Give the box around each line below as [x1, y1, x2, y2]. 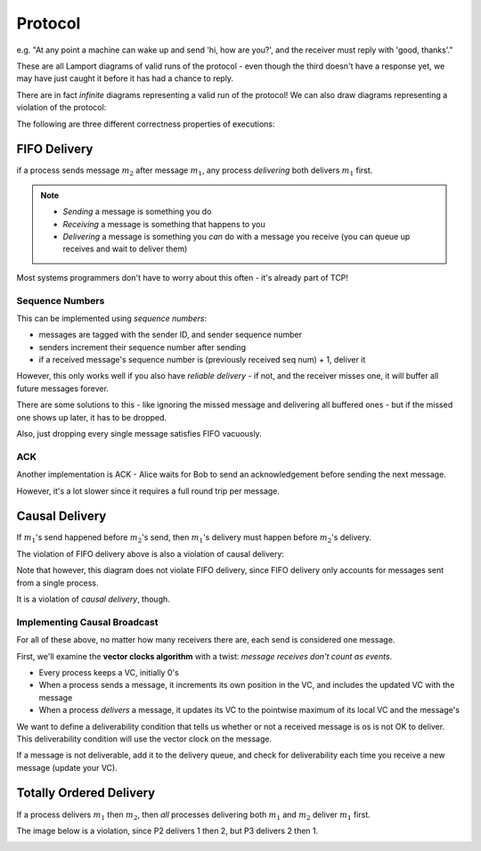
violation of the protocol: [16, 102, 107, 113]
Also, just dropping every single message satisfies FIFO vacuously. [16, 429, 262, 439]
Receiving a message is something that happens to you [62, 218, 266, 229]
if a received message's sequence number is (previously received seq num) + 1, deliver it [38, 355, 366, 365]
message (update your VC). [16, 762, 118, 773]
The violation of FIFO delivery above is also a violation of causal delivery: [16, 548, 285, 559]
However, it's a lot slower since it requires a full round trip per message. [16, 486, 281, 496]
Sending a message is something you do [62, 206, 212, 217]
